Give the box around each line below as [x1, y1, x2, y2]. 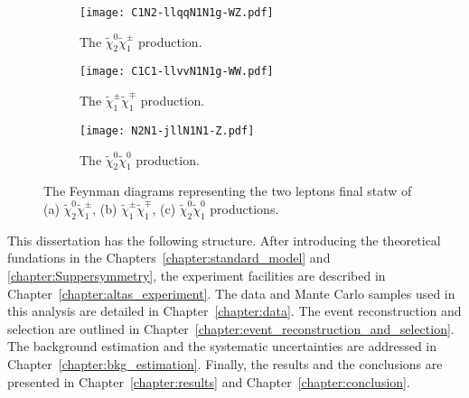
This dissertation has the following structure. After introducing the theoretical [7, 230, 441, 249]
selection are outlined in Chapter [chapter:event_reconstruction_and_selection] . [7, 319, 455, 338]
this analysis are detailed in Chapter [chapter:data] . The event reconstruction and [7, 301, 462, 320]
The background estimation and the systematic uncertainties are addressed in [7, 337, 437, 356]
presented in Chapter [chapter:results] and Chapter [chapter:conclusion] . [7, 372, 410, 391]
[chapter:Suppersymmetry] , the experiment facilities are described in [7, 265, 386, 284]
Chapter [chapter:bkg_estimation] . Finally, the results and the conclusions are [7, 354, 443, 373]
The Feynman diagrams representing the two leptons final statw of [43, 181, 412, 200]
